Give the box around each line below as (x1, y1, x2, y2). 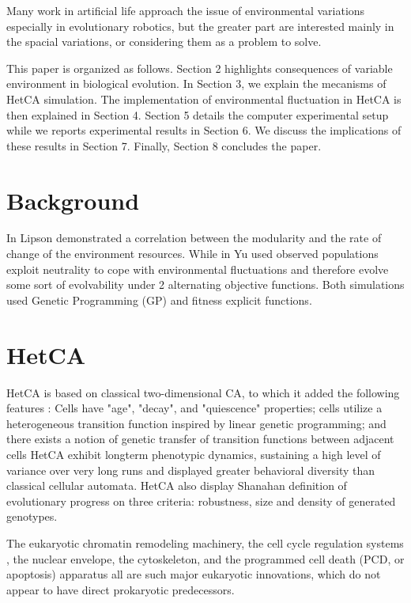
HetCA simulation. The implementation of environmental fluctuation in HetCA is (6, 90, 402, 107)
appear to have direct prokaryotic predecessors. (6, 581, 235, 597)
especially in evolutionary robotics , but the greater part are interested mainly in (6, 17, 394, 34)
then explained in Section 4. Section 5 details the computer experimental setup (6, 106, 389, 123)
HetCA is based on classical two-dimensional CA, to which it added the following (6, 384, 400, 400)
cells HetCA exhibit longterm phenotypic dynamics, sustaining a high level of (6, 446, 381, 462)
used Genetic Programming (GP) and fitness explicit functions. (6, 291, 312, 308)
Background (6, 184, 140, 216)
